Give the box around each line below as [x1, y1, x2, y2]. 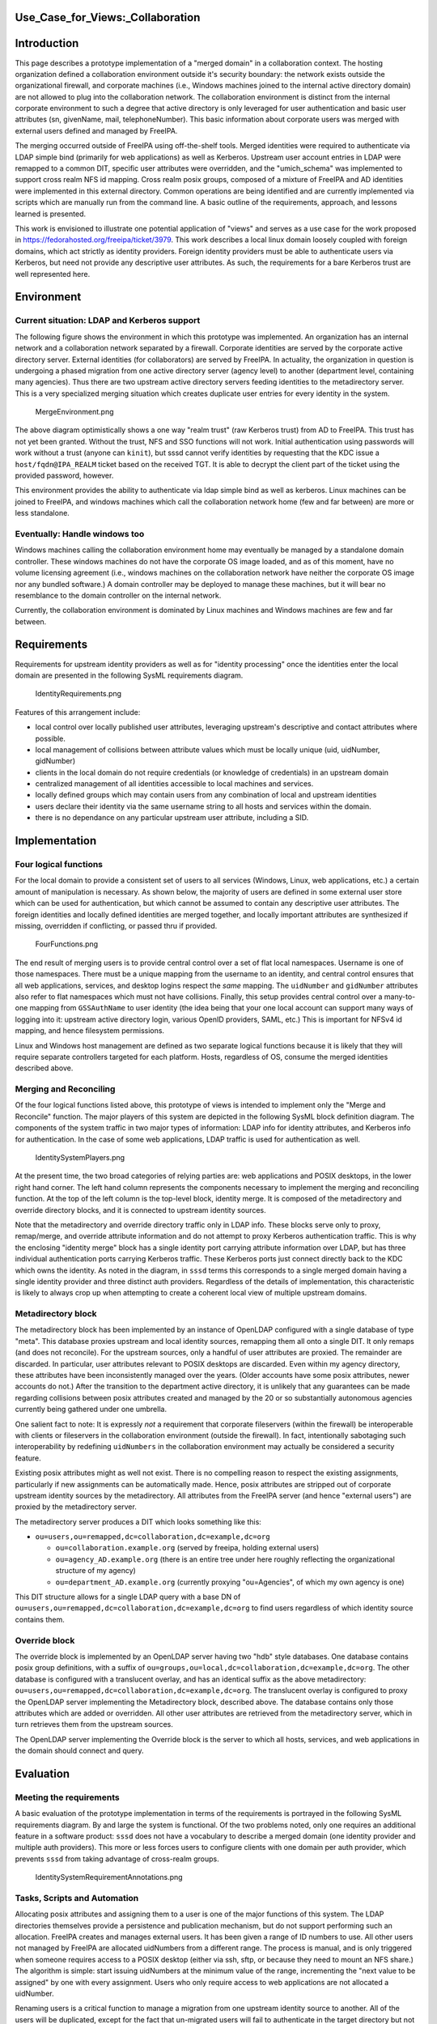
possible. [35, 733, 66, 743]
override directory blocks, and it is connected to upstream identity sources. [15, 1205, 266, 1214]
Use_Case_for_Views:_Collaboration [15, 11, 201, 24]
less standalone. [15, 508, 70, 518]
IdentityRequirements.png [35, 689, 121, 699]
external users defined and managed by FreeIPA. [15, 125, 178, 135]
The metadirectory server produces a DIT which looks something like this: [15, 1516, 262, 1526]
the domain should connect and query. [15, 1745, 144, 1756]
